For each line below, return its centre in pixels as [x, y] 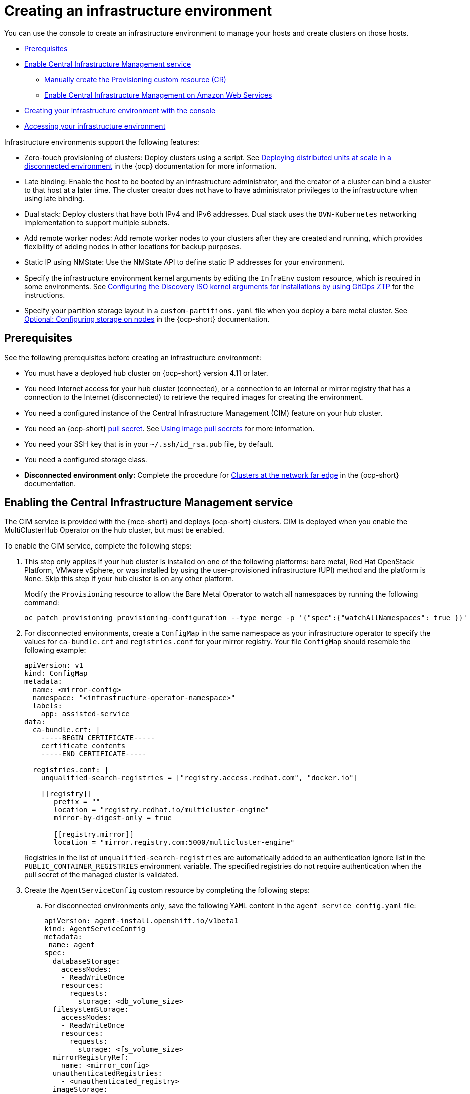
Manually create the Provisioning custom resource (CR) [135, 79]
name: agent [72, 945]
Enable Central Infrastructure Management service [108, 64]
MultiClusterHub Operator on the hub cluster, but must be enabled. [114, 530]
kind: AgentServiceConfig [95, 929]
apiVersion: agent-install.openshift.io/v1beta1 [141, 921]
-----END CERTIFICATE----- [94, 754]
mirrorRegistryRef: [90, 1058]
